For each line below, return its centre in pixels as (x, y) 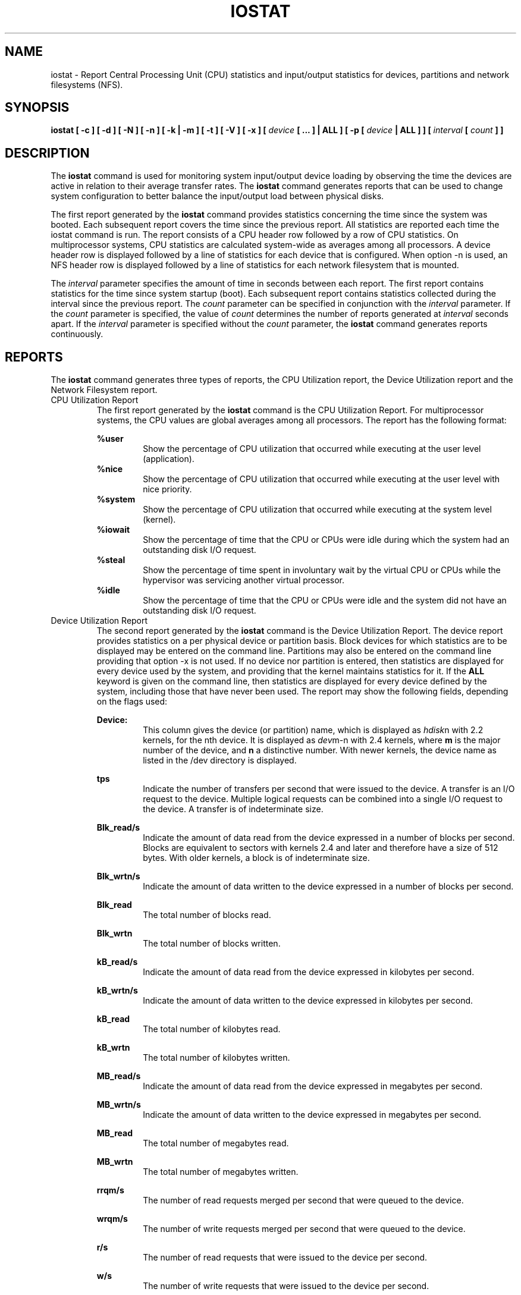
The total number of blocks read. (207, 915)
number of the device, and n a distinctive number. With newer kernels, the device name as (320, 750)
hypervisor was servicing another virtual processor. (244, 580)
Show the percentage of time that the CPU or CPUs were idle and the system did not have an (325, 601)
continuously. (77, 334)
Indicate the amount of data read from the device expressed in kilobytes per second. (309, 972)
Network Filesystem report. (104, 390)
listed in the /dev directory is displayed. (220, 760)
